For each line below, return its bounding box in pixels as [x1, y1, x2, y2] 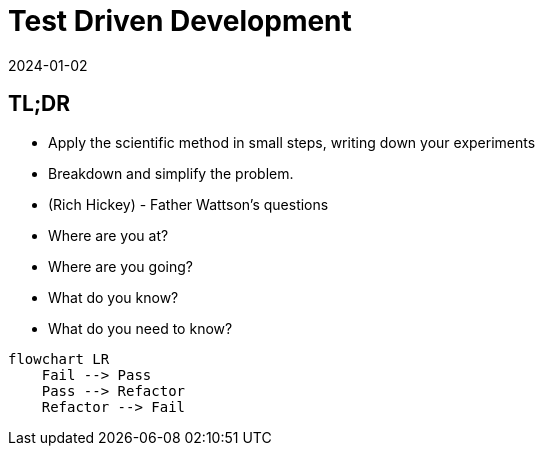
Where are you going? [48, 257, 193, 275]
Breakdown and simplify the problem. [48, 164, 294, 182]
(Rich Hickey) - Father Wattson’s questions [48, 195, 329, 213]
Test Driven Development [8, 4, 352, 38]
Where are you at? [48, 226, 169, 244]
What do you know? [48, 288, 179, 306]
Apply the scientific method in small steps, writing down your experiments [48, 133, 536, 151]
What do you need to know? [48, 319, 233, 337]
